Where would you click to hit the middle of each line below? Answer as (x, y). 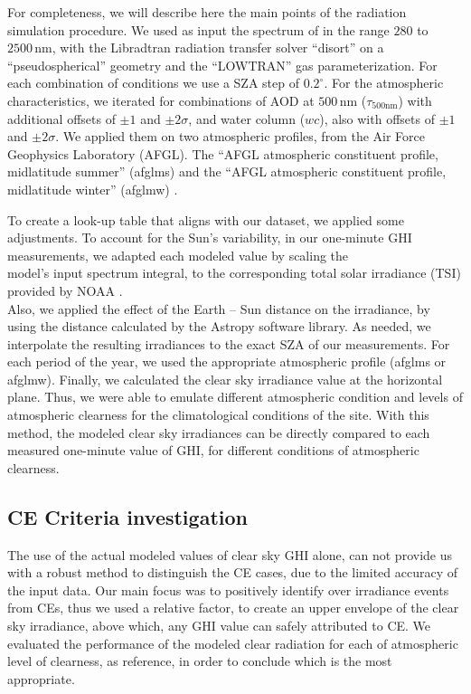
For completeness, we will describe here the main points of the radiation (207, 12)
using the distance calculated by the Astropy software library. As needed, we (219, 326)
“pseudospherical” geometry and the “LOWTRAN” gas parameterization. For (222, 65)
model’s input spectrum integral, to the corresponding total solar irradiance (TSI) (234, 273)
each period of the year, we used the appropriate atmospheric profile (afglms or (227, 361)
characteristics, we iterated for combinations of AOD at (161, 100)
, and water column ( (247, 118)
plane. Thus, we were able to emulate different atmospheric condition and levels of (235, 397)
